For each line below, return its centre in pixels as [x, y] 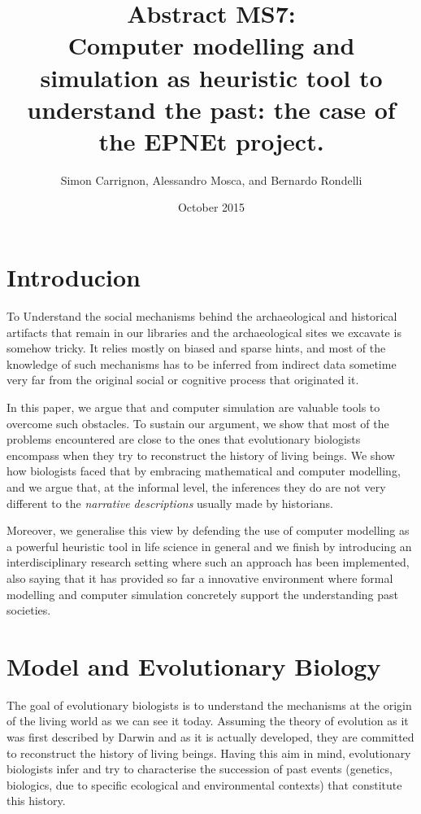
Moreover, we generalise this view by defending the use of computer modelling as [208, 530]
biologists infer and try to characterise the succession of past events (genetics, [200, 769]
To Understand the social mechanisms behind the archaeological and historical [202, 316]
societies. [29, 610]
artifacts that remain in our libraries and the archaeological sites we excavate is [204, 332]
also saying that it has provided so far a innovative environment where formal [200, 578]
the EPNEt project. [211, 140]
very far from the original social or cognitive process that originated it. [183, 380]
